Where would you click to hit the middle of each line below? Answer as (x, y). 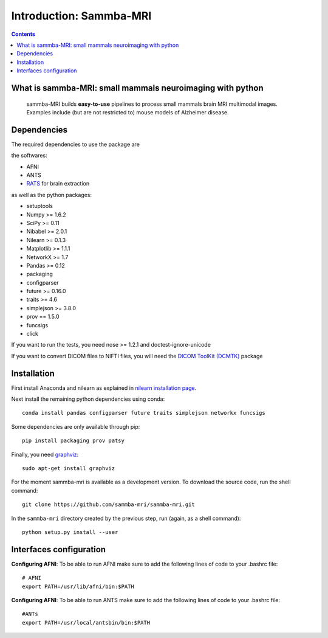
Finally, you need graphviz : (45, 454)
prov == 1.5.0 (43, 317)
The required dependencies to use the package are (75, 144)
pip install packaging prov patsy (73, 441)
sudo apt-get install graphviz (69, 469)
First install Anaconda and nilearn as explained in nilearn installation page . (104, 388)
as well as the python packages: (52, 195)
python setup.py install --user (70, 532)
